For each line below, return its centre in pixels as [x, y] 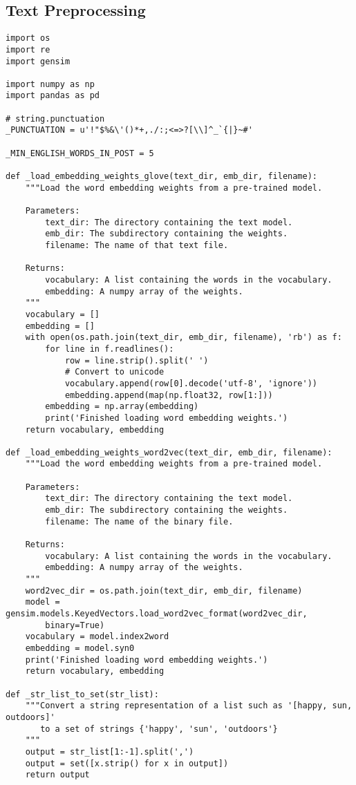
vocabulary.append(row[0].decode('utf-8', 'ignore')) [191, 383]
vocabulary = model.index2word [97, 637]
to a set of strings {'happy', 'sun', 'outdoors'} [159, 729]
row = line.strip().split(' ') [137, 360]
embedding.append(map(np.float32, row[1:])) [169, 395]
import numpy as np [50, 84]
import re [28, 49]
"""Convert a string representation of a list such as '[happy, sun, [189, 706]
